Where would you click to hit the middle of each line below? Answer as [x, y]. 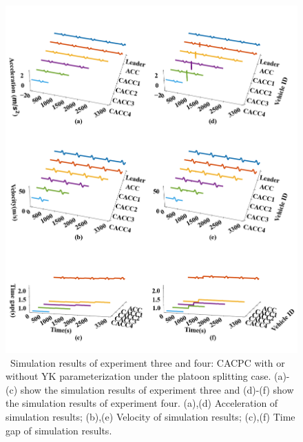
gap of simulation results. [59, 430]
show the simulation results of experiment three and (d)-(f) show [157, 389]
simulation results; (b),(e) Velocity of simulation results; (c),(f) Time [150, 417]
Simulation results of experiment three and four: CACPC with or [147, 362]
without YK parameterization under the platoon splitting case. [138, 376]
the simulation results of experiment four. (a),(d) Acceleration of [142, 403]
